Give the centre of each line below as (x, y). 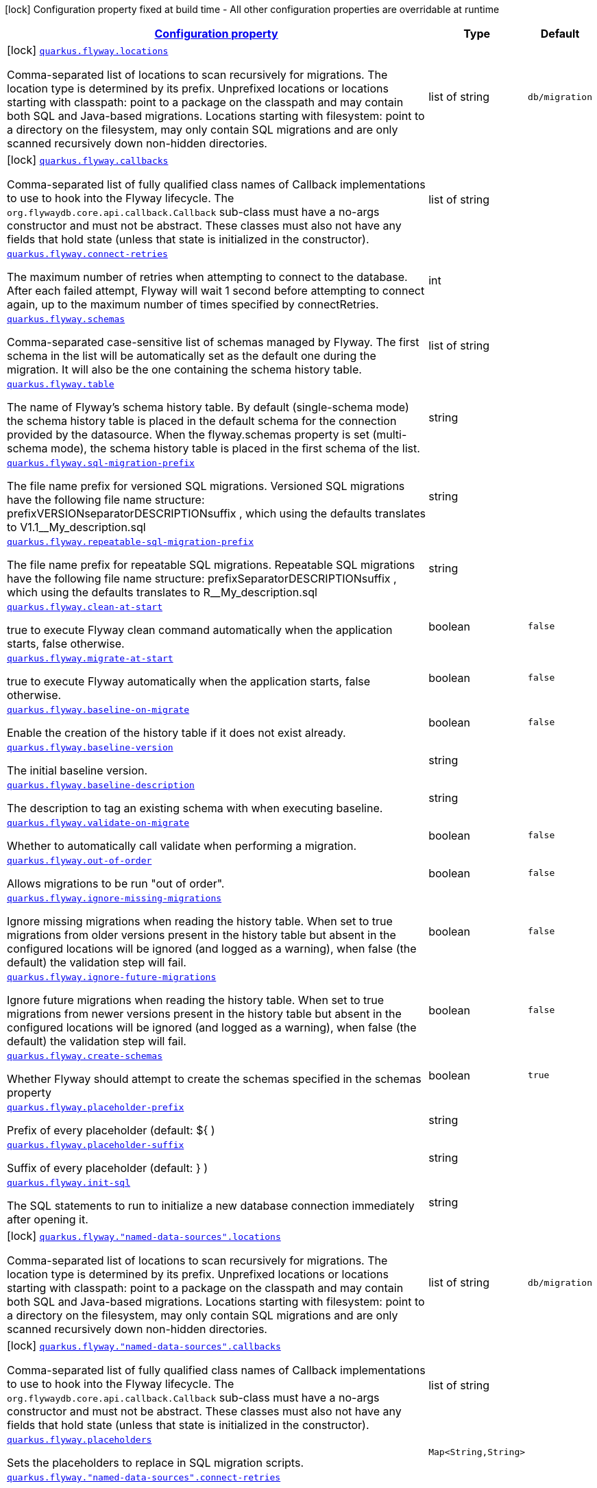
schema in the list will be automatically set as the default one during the (192, 356)
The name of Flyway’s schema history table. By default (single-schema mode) (208, 407)
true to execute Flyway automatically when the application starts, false (189, 681)
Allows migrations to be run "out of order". (116, 883)
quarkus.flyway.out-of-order (80, 861)
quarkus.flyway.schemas (66, 319)
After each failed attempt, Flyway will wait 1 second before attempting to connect (216, 291)
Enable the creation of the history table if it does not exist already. (176, 733)
